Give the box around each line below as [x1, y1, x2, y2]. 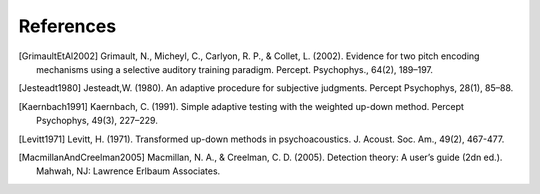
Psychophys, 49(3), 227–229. [36, 115, 159, 127]
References [18, 15, 117, 37]
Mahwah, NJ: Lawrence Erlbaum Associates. [36, 165, 221, 177]
